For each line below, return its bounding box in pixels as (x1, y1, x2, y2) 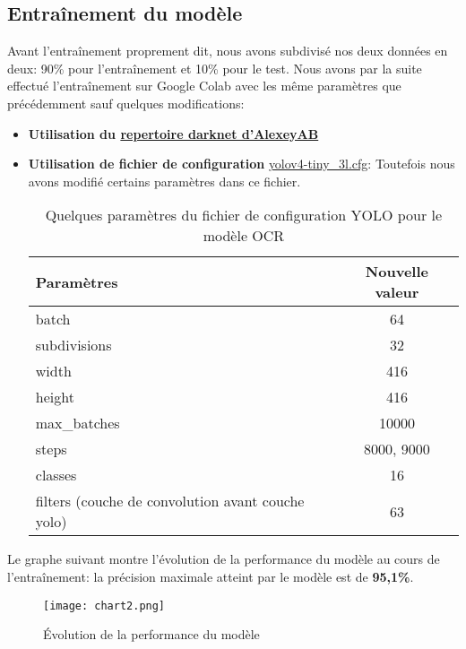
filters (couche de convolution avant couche (35, 490, 305, 512)
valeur (375, 281, 419, 303)
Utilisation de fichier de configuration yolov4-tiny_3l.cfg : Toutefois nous (28, 154, 455, 173)
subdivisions (35, 334, 112, 356)
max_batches (35, 412, 120, 434)
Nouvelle (365, 261, 428, 282)
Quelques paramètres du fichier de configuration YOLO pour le (45, 204, 443, 226)
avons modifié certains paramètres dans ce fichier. (28, 171, 301, 190)
